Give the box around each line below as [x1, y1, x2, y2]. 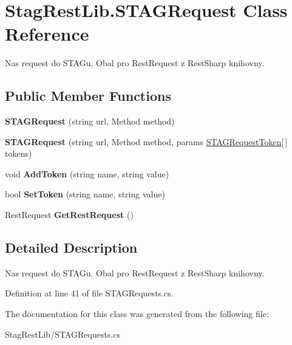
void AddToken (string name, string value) [5, 167, 169, 180]
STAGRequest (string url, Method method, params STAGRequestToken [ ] [5, 135, 288, 148]
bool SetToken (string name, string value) [5, 188, 165, 200]
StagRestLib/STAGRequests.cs [5, 327, 120, 340]
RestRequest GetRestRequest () [5, 208, 134, 221]
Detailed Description [5, 238, 138, 257]
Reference [5, 21, 89, 46]
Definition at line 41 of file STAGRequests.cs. [5, 287, 174, 299]
